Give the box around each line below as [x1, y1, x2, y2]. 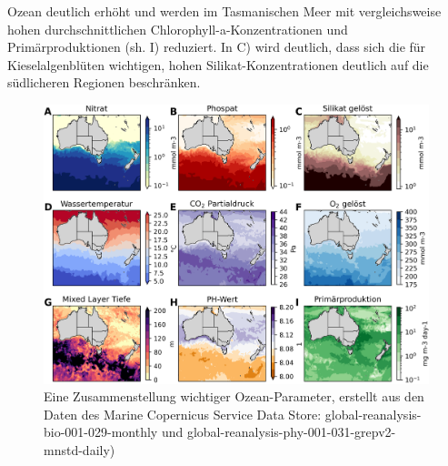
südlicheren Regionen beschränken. [7, 73, 201, 92]
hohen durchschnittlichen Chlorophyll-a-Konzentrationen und [7, 19, 348, 38]
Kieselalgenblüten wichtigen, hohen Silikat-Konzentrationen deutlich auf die [7, 55, 429, 74]
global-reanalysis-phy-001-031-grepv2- [186, 422, 396, 441]
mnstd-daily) [44, 441, 115, 460]
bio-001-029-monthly [44, 422, 158, 441]
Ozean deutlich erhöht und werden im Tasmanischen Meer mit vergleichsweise [7, 2, 442, 20]
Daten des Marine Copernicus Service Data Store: [44, 404, 322, 423]
